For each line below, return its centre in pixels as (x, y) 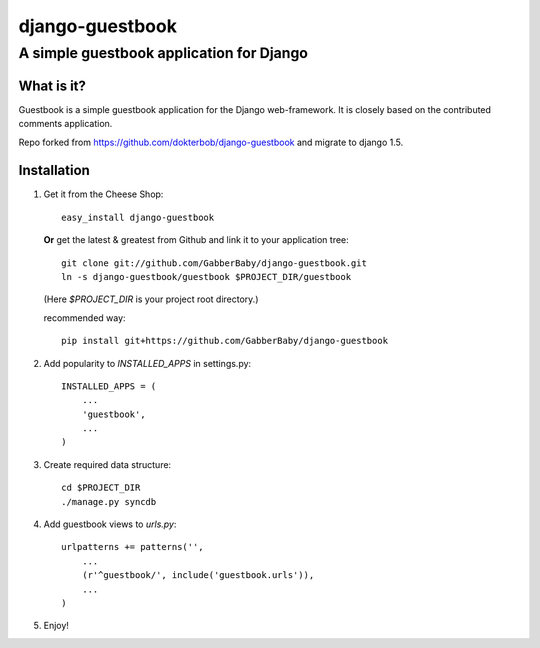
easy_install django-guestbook (138, 217)
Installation (54, 170)
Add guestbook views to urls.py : (110, 524)
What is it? (52, 85)
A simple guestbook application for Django (163, 53)
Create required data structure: (107, 464)
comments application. (65, 124)
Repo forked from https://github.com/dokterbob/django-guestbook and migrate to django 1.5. (211, 142)
